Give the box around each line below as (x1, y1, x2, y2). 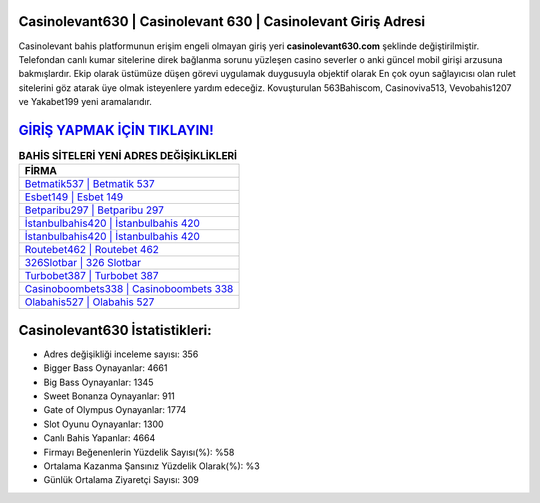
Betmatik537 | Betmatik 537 (24, 177, 155, 191)
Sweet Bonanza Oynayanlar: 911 (43, 390, 175, 402)
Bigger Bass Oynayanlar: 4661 (43, 362, 168, 374)
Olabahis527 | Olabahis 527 (24, 295, 155, 309)
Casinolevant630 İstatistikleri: (18, 321, 212, 339)
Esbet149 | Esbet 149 (24, 190, 124, 204)
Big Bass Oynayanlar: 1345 (43, 376, 154, 388)
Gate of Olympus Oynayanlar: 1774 (43, 404, 187, 416)
